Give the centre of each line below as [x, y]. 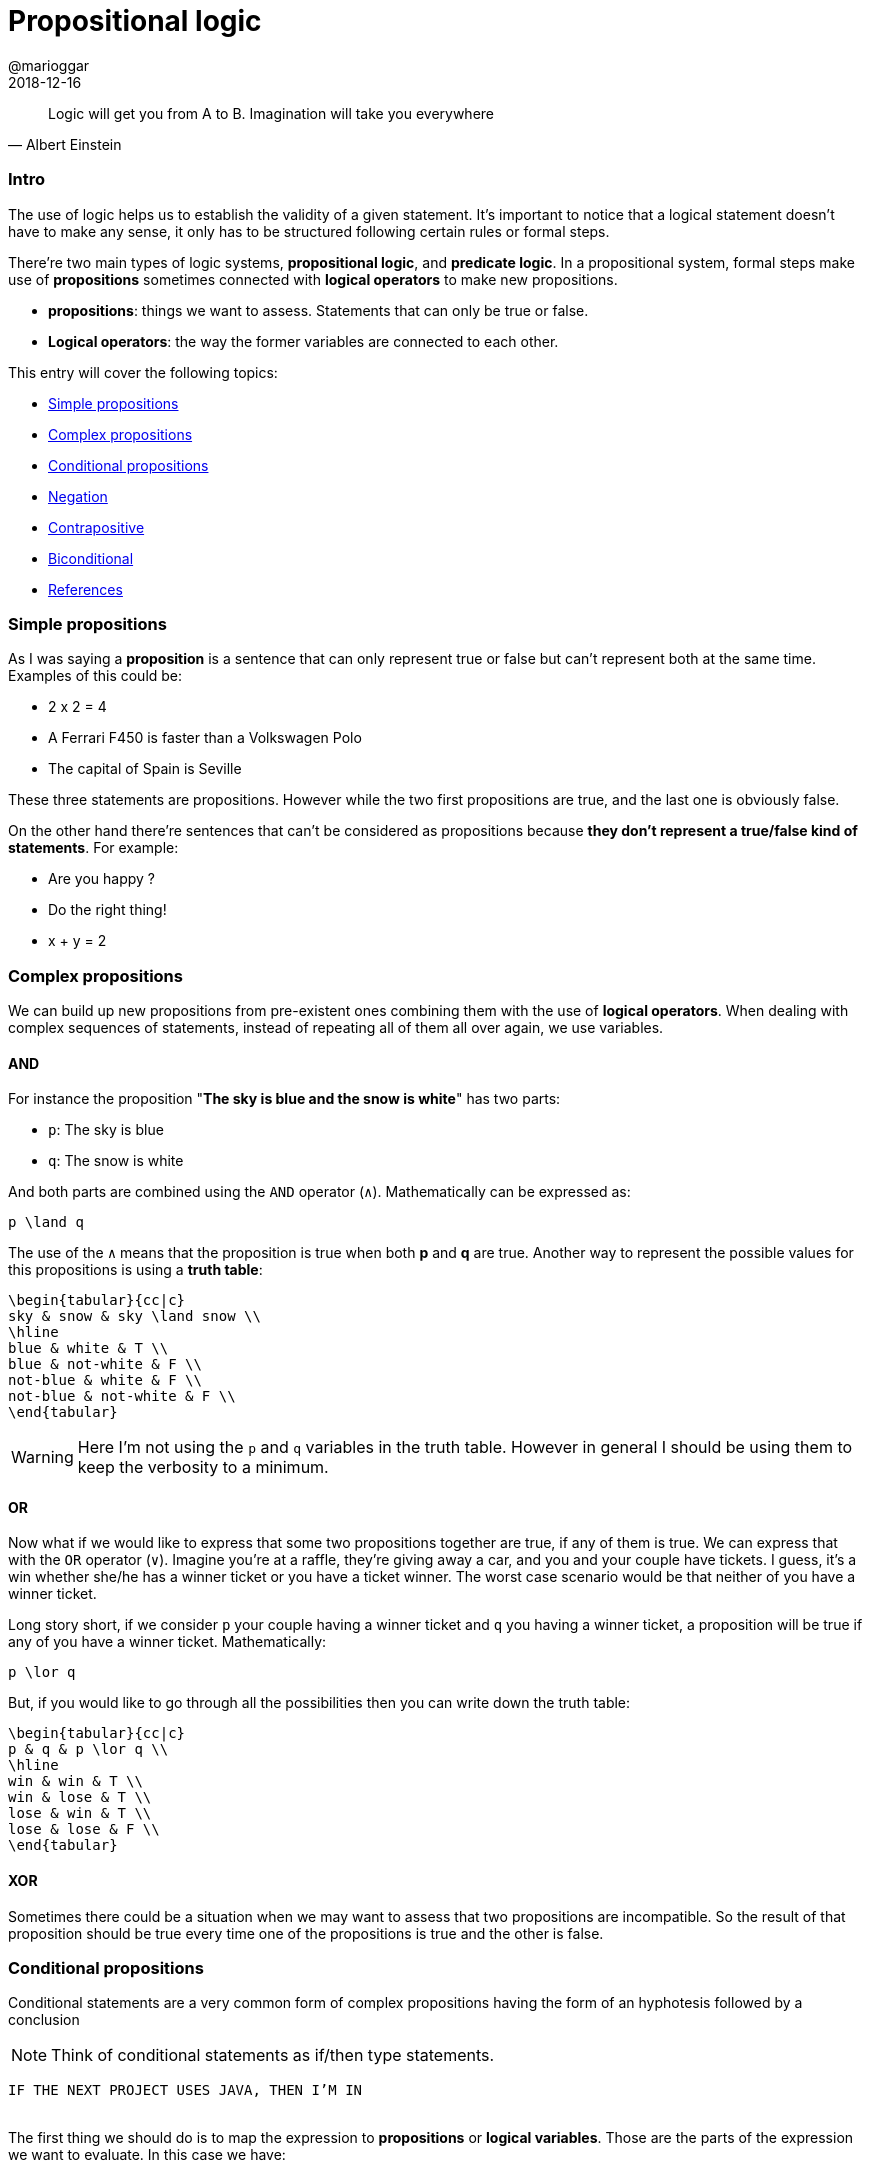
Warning [42, 1457]
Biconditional [91, 558]
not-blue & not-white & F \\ [122, 1396]
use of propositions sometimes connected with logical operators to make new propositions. [313, 279]
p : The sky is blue [106, 1130]
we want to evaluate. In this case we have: [147, 2155]
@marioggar [49, 65]
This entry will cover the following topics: [143, 372]
